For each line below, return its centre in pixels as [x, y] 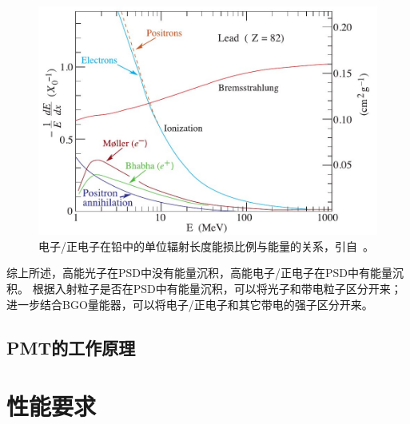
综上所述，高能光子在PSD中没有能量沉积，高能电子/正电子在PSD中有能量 [200, 273]
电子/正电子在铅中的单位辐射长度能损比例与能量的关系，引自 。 [206, 246]
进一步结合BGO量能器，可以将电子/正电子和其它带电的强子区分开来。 [190, 304]
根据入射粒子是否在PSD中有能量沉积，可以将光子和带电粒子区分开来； [217, 288]
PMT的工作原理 [71, 347]
